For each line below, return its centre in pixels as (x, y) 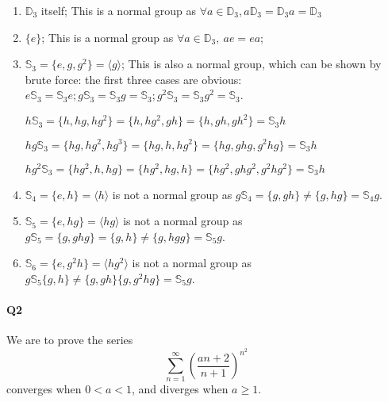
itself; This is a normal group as (119, 10)
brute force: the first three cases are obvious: (133, 79)
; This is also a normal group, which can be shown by (252, 64)
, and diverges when (180, 389)
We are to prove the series (70, 340)
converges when (44, 389)
